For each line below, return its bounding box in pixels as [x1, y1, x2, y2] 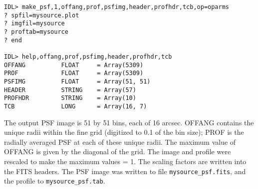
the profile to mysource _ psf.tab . [4, 176, 105, 186]
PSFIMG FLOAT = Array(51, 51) [4, 78, 151, 85]
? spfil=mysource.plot [4, 11, 79, 19]
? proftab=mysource [4, 28, 68, 35]
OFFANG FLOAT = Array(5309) [4, 61, 144, 69]
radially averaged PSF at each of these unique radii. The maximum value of [4, 136, 236, 147]
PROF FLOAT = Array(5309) [4, 70, 144, 77]
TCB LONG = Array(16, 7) [4, 102, 147, 110]
